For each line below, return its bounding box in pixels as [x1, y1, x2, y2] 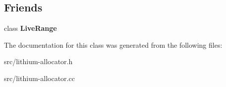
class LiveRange [4, 23, 57, 33]
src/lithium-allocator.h [4, 56, 73, 67]
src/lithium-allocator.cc [4, 73, 75, 83]
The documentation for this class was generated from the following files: [4, 39, 223, 50]
